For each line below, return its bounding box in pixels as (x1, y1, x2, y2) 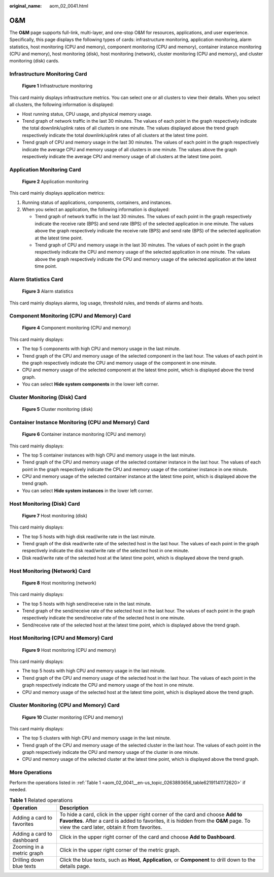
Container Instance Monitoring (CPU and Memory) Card (9, 418, 150, 426)
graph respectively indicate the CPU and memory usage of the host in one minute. (22, 682, 194, 688)
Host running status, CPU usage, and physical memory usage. (22, 111, 152, 117)
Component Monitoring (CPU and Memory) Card (9, 312, 131, 320)
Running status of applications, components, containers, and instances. (22, 199, 172, 205)
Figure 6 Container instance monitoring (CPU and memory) (22, 431, 146, 437)
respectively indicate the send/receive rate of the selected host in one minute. (22, 615, 185, 621)
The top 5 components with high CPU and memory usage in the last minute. (22, 345, 181, 352)
